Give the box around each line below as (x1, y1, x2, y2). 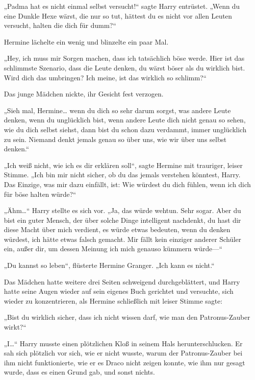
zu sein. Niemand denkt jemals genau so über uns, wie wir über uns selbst (4, 134, 227, 144)
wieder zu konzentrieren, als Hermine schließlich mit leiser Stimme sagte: (4, 295, 223, 306)
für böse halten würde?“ (4, 189, 76, 199)
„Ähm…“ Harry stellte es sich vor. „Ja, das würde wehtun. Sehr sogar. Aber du (4, 205, 241, 215)
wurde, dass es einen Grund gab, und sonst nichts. (4, 367, 155, 377)
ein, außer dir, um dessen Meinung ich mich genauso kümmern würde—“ (4, 243, 223, 254)
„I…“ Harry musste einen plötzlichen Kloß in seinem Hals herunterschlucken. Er (4, 338, 243, 348)
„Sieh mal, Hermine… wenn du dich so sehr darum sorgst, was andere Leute (4, 105, 231, 115)
